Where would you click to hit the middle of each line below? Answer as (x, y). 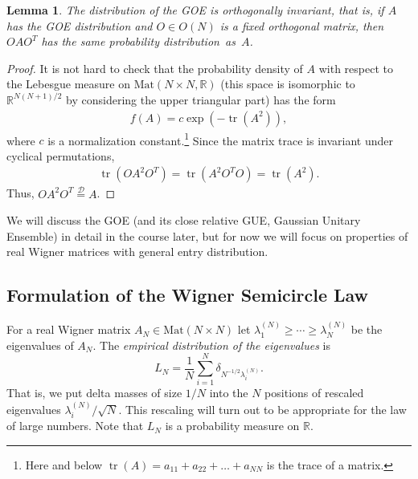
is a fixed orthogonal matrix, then (302, 25)
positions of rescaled (314, 393)
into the (229, 393)
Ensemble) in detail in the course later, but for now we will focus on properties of (207, 235)
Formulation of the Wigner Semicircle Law (188, 295)
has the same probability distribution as (138, 41)
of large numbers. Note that (75, 426)
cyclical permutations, (61, 155)
